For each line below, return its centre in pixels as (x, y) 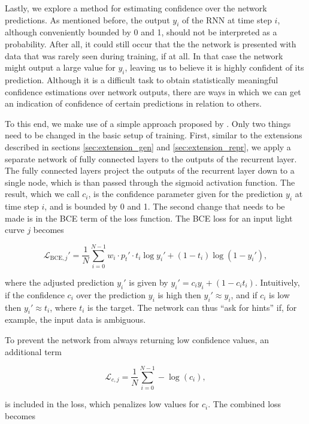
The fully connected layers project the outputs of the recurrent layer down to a (150, 170)
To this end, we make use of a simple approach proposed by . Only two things (148, 123)
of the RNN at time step (227, 19)
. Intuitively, (277, 282)
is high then (179, 294)
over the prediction (111, 294)
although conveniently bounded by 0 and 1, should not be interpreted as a (141, 32)
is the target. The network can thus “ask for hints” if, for (192, 307)
